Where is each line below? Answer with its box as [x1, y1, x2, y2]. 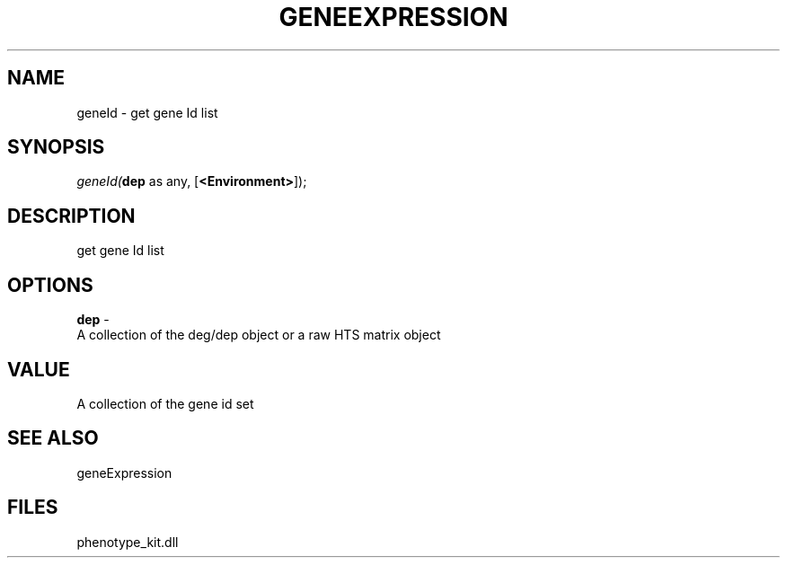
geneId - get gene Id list [76, 104, 218, 120]
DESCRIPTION [7, 204, 136, 227]
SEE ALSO [7, 427, 99, 450]
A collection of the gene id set [76, 395, 254, 411]
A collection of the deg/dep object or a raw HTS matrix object [76, 327, 441, 343]
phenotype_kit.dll [76, 534, 179, 550]
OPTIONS [7, 273, 93, 296]
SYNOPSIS [7, 136, 105, 159]
